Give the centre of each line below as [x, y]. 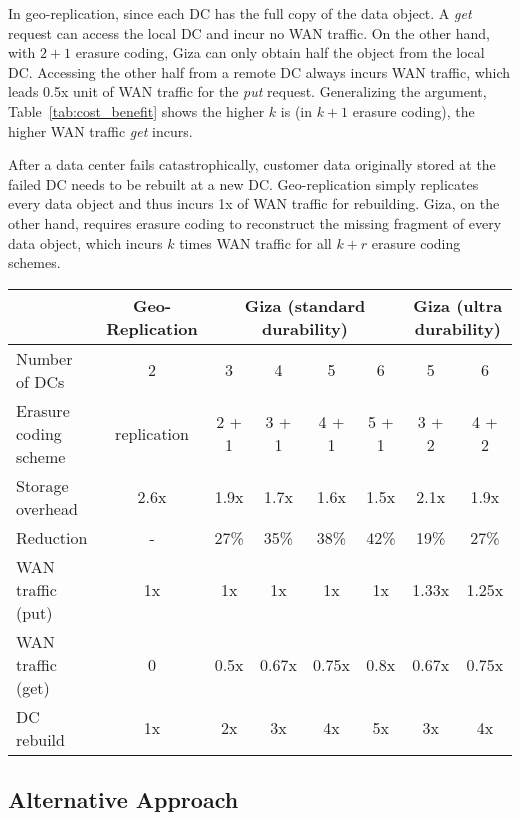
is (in [296, 110]
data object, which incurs [85, 242]
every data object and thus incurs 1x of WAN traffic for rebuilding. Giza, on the [254, 203]
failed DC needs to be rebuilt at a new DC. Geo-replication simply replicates [243, 183]
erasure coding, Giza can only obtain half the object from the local [280, 52]
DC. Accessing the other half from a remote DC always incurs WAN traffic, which [259, 71]
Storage [42, 485]
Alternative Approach [123, 799]
